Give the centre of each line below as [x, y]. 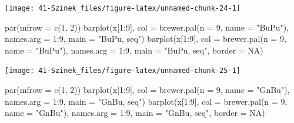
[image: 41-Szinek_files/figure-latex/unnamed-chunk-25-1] [123, 71]
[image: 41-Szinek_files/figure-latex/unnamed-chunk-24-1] [123, 8]
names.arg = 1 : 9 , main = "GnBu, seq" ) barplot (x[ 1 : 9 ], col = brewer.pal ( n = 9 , [146, 101]
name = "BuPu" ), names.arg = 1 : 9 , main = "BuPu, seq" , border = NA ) [134, 50]
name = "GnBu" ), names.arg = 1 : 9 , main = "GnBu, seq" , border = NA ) [135, 113]
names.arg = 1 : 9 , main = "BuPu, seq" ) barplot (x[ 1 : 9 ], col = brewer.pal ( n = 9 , [146, 39]
